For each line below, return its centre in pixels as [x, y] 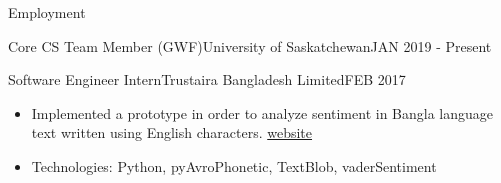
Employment [47, 12]
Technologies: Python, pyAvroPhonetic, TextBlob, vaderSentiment [234, 165]
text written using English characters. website [172, 132]
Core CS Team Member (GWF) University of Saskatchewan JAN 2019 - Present [250, 45]
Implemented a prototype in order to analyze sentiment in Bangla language [262, 112]
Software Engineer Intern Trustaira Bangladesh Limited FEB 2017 [207, 79]
